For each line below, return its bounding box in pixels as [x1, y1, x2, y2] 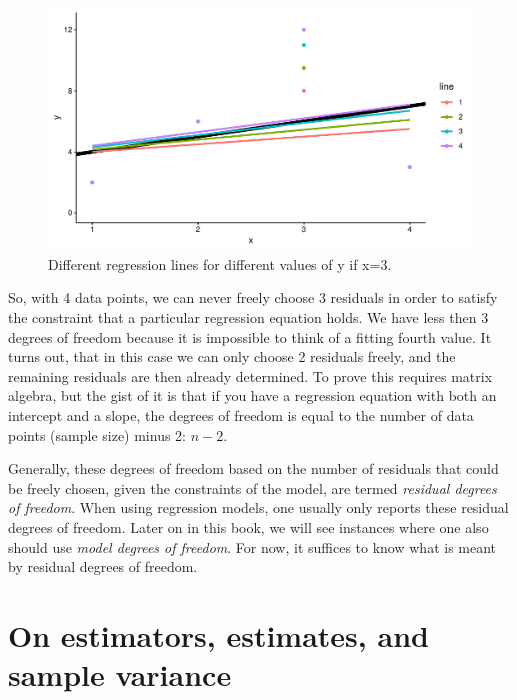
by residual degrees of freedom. [8, 556, 198, 577]
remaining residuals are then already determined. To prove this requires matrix [8, 365, 493, 386]
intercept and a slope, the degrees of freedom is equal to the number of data [8, 404, 474, 425]
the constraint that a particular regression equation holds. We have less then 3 [8, 307, 489, 327]
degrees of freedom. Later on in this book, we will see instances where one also [8, 516, 489, 537]
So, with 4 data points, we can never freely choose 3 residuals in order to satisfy [8, 287, 498, 308]
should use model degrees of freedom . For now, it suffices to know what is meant [8, 536, 497, 557]
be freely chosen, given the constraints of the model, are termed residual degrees [8, 477, 497, 498]
